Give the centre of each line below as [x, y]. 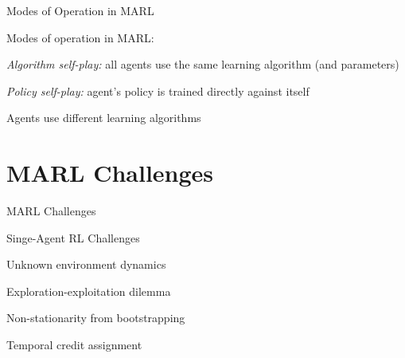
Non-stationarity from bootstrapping [96, 318]
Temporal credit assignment [74, 345]
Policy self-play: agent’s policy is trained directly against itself [158, 90]
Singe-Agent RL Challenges [73, 237]
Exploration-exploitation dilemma [89, 291]
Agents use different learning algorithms [104, 118]
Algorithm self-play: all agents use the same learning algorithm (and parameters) [203, 64]
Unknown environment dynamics [86, 264]
